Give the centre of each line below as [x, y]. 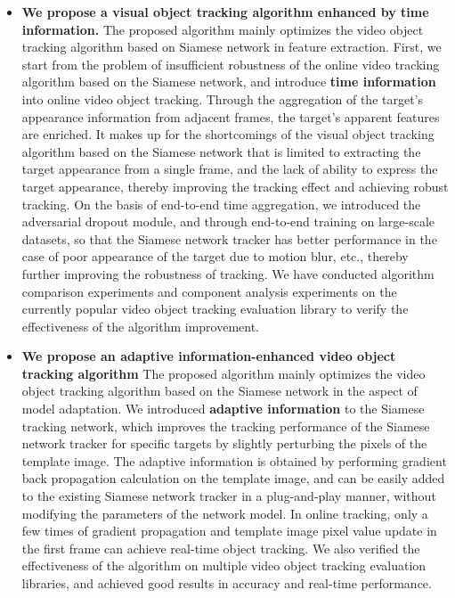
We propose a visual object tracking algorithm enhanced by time [225, 12]
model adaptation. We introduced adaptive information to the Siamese [223, 409]
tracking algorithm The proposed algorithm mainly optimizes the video [223, 373]
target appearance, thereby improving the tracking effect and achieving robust [235, 186]
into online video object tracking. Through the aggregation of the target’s [223, 98]
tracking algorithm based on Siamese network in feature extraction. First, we [232, 47]
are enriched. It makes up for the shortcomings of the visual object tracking [228, 134]
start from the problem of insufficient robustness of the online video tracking [231, 64]
